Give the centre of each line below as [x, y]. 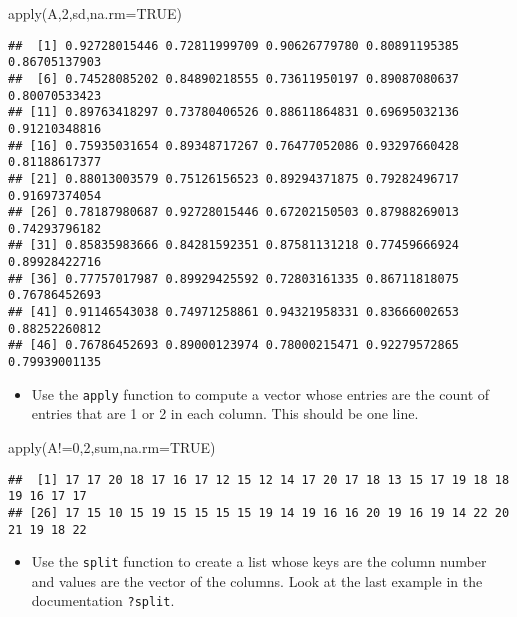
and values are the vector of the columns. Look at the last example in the [257, 580]
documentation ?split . [103, 600]
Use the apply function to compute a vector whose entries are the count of [260, 393]
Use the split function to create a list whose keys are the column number [259, 561]
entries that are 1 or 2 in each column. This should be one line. [225, 413]
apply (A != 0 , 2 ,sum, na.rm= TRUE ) [112, 446]
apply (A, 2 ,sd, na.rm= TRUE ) [95, 13]
